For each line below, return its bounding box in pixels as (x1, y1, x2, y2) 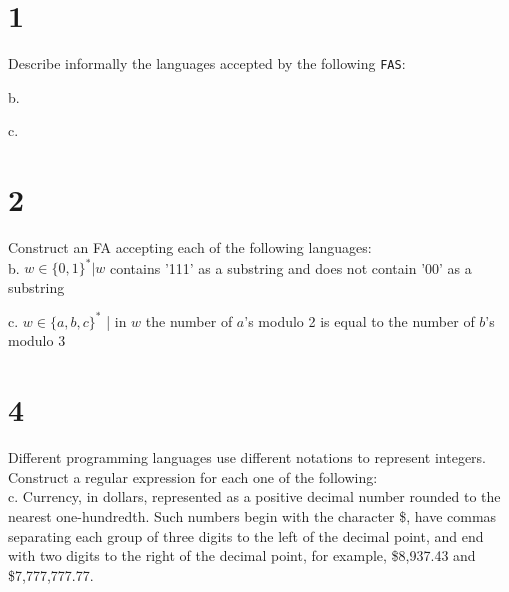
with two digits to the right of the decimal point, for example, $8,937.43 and (8, 545, 476, 566)
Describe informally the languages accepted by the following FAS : (8, 53, 406, 74)
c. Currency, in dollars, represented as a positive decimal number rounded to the (8, 486, 501, 507)
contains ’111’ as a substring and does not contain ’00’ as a (109, 257, 472, 278)
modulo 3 (8, 330, 66, 351)
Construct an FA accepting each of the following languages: (8, 237, 372, 258)
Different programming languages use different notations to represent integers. (8, 447, 487, 468)
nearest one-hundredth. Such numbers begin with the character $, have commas (8, 505, 497, 526)
